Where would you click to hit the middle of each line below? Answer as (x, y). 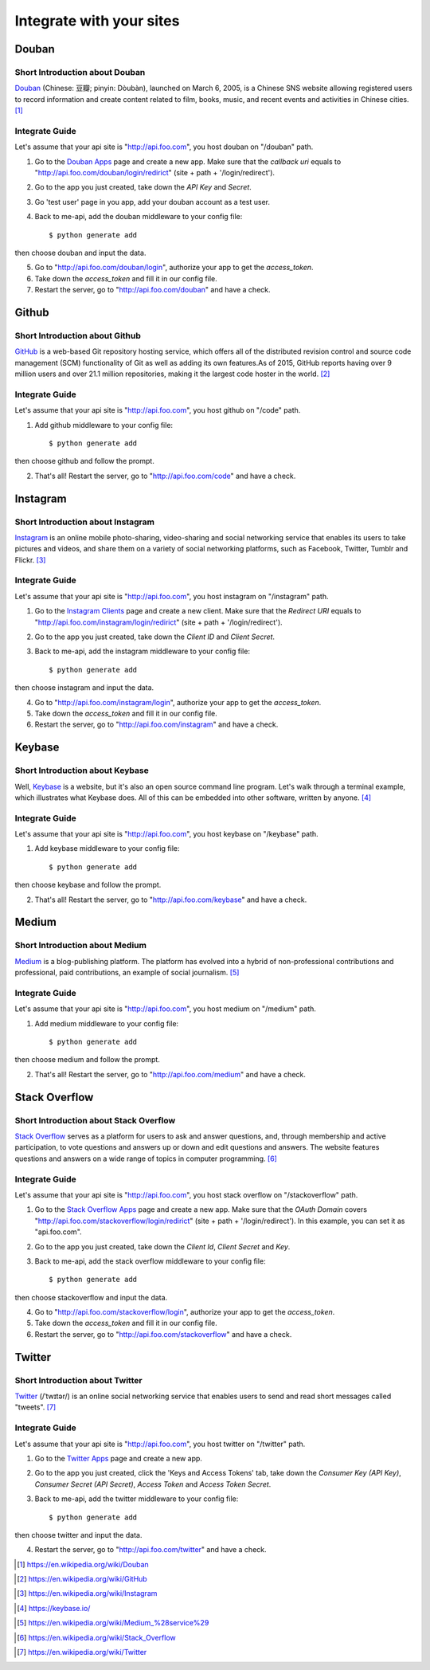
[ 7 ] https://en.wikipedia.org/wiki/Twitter (82, 1652)
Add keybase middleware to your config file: (107, 849)
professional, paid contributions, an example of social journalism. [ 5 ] (127, 973)
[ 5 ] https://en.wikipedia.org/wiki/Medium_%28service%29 (113, 1623)
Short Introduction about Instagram (85, 522)
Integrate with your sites (97, 21)
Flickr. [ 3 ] (30, 560)
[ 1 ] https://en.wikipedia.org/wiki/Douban (83, 1564)
